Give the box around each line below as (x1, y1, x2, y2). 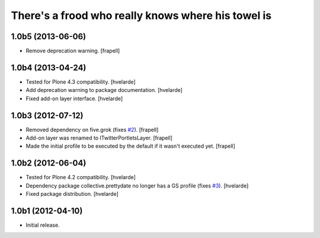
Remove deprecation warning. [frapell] (25, 47, 120, 55)
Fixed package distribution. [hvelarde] (25, 191, 119, 198)
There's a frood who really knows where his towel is (11, 9, 272, 22)
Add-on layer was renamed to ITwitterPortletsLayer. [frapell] (25, 134, 173, 142)
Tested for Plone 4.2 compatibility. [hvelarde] (25, 174, 136, 181)
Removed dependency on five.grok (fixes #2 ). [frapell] (25, 126, 159, 133)
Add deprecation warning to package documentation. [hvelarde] (25, 87, 183, 94)
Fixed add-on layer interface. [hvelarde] (25, 95, 123, 102)
